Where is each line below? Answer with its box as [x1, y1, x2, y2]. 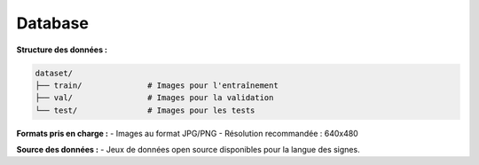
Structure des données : [16, 44, 108, 55]
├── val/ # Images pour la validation [35, 93, 274, 103]
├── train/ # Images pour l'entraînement [35, 80, 279, 90]
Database [16, 13, 89, 33]
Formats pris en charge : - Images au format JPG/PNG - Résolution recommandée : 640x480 [16, 128, 358, 138]
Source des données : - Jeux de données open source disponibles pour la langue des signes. [16, 145, 360, 155]
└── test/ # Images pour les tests [35, 105, 255, 115]
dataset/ [35, 67, 74, 78]
